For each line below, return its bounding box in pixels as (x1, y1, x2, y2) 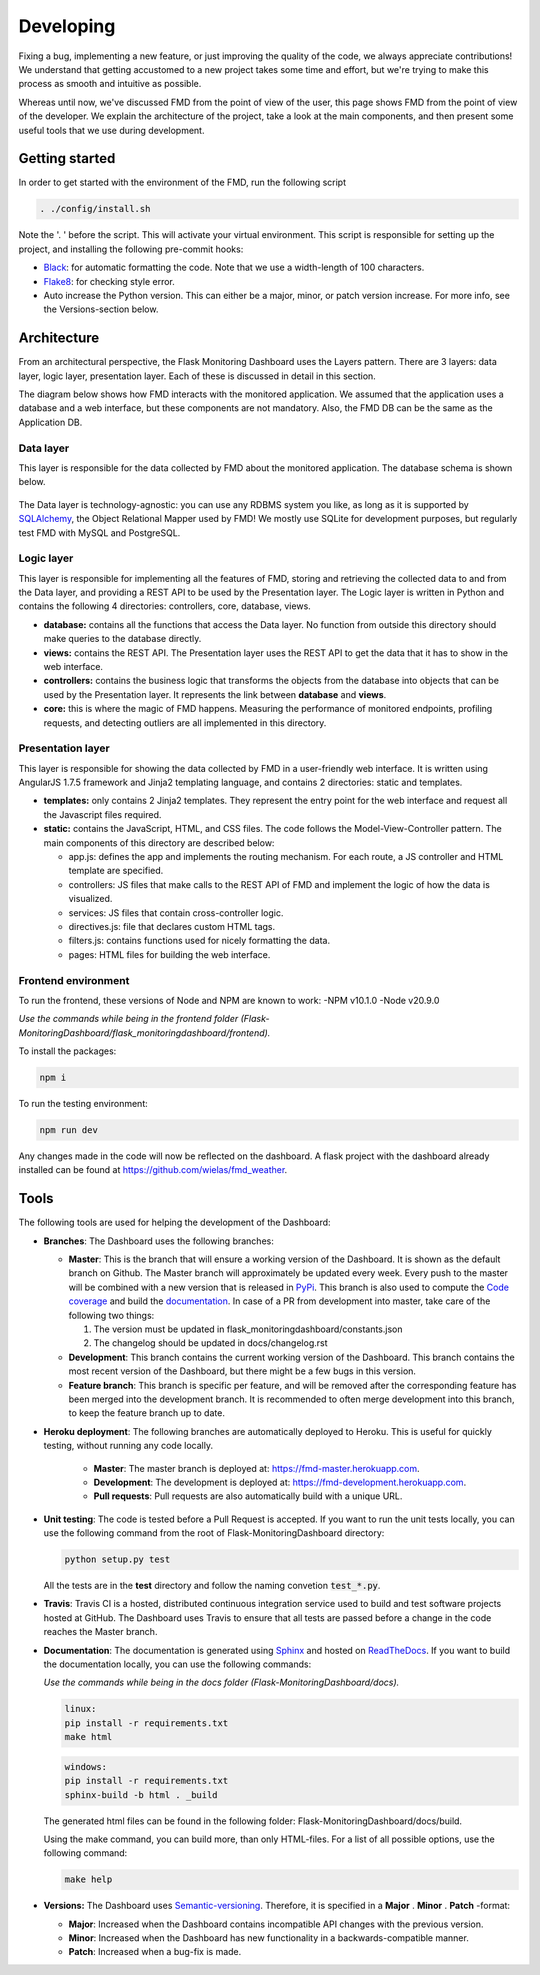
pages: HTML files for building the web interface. (68, 948, 271, 960)
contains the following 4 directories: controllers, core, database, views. (18, 600, 312, 612)
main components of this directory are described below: (43, 836, 275, 849)
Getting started (18, 150, 116, 167)
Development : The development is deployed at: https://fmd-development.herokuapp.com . (93, 1476, 467, 1488)
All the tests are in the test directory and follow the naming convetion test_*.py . (43, 1580, 381, 1592)
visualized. (68, 893, 113, 905)
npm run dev (39, 1125, 99, 1136)
